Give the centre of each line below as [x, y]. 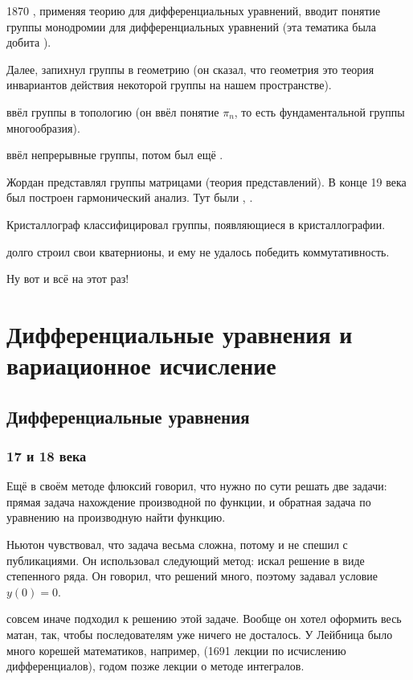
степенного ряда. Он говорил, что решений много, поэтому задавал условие [192, 576]
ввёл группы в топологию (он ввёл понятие [113, 111]
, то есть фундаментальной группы [319, 111]
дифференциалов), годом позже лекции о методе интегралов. [155, 666]
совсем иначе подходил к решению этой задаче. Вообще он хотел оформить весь [204, 619]
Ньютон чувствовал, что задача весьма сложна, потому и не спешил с [177, 545]
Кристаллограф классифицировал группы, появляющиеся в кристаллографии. [196, 224]
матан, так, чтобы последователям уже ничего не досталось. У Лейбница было [200, 635]
